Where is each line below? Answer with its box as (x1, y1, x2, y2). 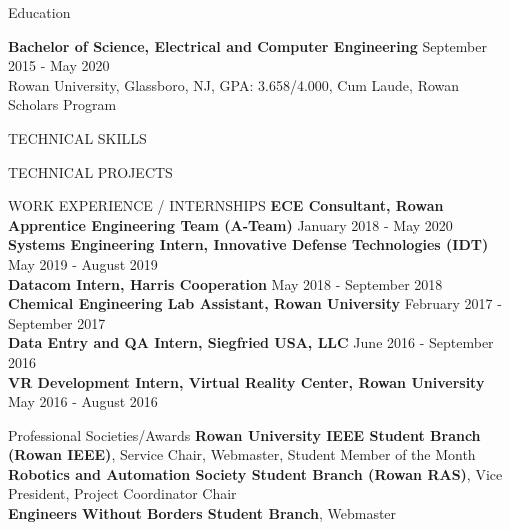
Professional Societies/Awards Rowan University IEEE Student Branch (8, 424, 481, 445)
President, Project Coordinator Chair (8, 483, 237, 504)
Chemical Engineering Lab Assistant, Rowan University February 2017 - (8, 293, 502, 314)
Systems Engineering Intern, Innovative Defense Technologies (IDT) (8, 234, 489, 255)
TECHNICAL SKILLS (8, 127, 147, 148)
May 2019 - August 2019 (8, 253, 158, 274)
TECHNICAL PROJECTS (8, 161, 173, 182)
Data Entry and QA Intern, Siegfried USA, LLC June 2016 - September (8, 332, 494, 353)
